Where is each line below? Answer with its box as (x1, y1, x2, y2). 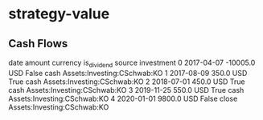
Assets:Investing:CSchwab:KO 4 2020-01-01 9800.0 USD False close (8, 94, 238, 103)
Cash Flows (8, 37, 68, 50)
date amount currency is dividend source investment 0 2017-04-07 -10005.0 (8, 58, 256, 69)
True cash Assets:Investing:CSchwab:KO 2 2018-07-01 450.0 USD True (8, 77, 245, 86)
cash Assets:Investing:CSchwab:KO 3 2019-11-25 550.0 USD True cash (8, 85, 245, 94)
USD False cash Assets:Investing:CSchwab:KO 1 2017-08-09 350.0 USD (8, 68, 248, 78)
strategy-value (8, 5, 110, 23)
